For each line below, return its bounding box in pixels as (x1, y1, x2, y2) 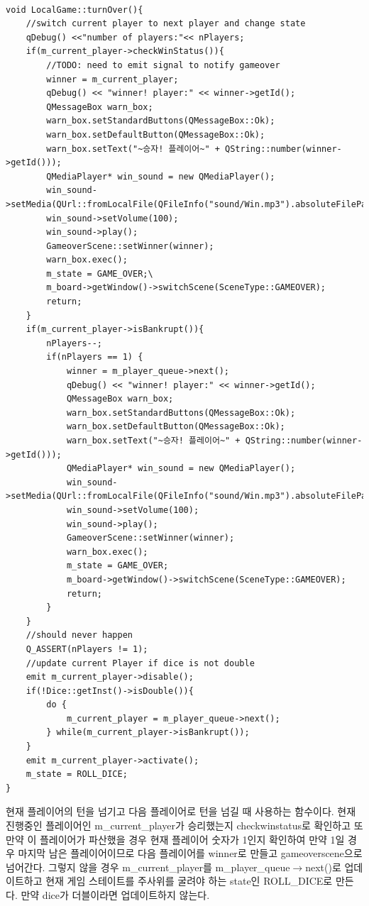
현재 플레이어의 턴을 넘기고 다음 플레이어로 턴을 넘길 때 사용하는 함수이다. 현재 (6, 804, 356, 819)
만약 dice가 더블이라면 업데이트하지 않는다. (21, 888, 210, 902)
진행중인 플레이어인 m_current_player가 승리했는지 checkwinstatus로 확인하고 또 (6, 818, 363, 833)
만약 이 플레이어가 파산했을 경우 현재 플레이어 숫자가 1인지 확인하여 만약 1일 (6, 832, 345, 846)
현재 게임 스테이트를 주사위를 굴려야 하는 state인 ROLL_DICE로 (45, 873, 333, 888)
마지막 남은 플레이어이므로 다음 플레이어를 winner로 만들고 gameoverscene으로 (18, 846, 363, 861)
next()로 (305, 859, 341, 874)
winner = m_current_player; (46, 74, 179, 84)
